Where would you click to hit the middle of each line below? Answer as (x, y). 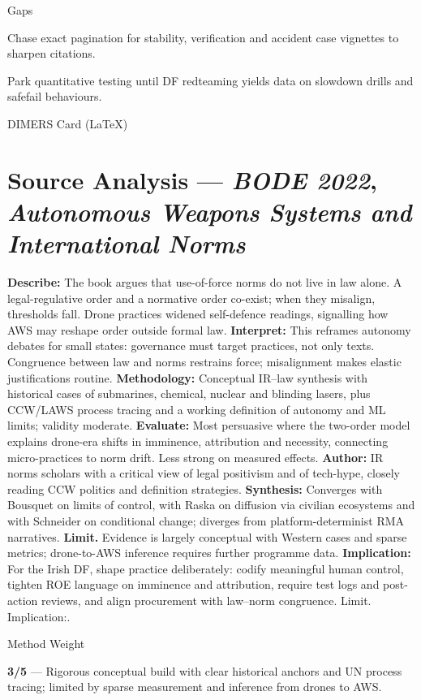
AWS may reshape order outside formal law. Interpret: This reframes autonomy (209, 329)
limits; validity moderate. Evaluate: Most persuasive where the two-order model (209, 425)
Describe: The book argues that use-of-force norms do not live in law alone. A (205, 282)
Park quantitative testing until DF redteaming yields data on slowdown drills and (210, 80)
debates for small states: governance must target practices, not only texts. (191, 346)
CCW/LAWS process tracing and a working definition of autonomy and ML (197, 409)
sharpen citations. (52, 53)
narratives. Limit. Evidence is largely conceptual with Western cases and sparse (207, 536)
